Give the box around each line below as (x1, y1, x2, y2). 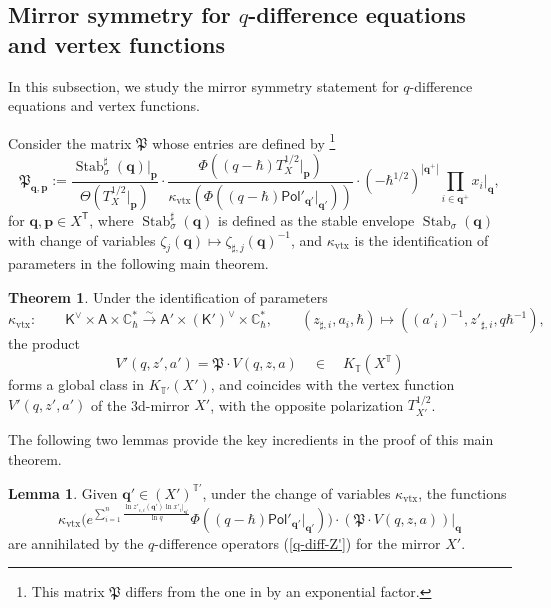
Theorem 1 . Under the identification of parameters (8, 286, 328, 307)
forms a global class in (8, 374, 144, 395)
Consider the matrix (8, 132, 132, 153)
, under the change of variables (202, 482, 391, 503)
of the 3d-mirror (91, 394, 190, 415)
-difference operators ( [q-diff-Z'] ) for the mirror (154, 532, 441, 553)
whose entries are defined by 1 (152, 129, 336, 153)
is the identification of (354, 229, 489, 250)
